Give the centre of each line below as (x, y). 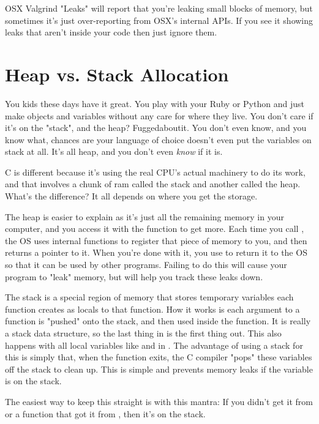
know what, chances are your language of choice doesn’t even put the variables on (158, 139)
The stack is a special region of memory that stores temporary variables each (149, 297)
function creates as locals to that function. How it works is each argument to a (152, 309)
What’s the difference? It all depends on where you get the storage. (131, 196)
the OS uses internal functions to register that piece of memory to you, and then (156, 240)
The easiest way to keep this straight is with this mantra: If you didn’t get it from (159, 401)
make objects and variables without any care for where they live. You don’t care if (159, 115)
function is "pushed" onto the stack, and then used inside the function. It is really (158, 321)
